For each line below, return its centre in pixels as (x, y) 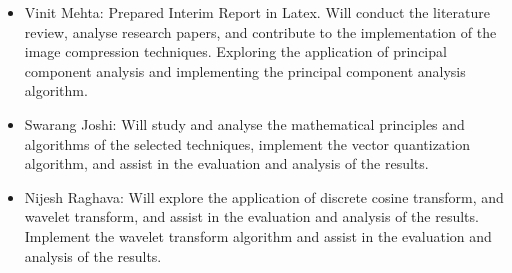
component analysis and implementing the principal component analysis (245, 70)
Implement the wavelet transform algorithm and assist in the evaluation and (258, 235)
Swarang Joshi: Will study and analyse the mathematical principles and (244, 123)
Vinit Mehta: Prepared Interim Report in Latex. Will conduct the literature (257, 12)
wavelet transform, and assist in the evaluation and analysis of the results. (251, 216)
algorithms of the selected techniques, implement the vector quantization (247, 143)
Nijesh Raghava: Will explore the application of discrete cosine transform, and (264, 196)
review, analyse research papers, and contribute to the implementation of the (260, 31)
